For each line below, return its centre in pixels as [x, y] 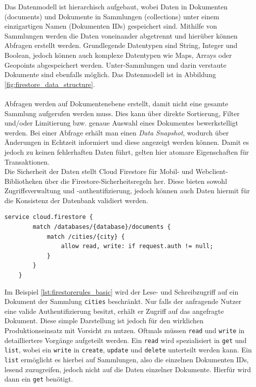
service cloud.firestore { [49, 217]
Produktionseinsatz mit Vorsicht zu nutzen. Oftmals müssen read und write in [125, 330]
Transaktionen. [27, 161]
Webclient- [212, 171]
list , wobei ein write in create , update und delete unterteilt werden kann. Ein [128, 350]
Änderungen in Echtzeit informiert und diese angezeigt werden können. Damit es [127, 142]
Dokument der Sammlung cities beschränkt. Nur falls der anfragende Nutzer [123, 301]
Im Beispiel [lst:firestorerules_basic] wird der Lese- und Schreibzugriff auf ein [122, 291]
